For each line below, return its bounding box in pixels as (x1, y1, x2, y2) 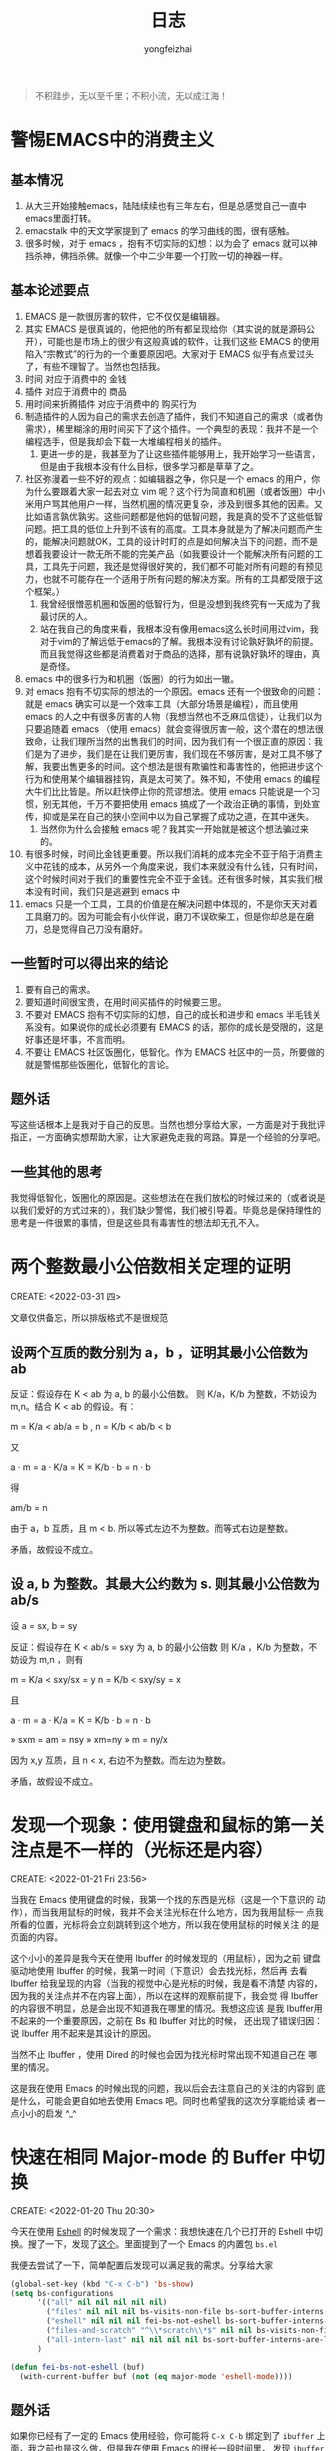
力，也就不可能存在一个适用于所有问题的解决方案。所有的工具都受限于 (24, 572, 315, 585)
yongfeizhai (143, 42, 193, 55)
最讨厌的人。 (39, 610, 93, 622)
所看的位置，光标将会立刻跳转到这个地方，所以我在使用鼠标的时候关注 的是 (10, 1918, 320, 1930)
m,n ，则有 (38, 1653, 84, 1665)
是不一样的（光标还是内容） (45, 1839, 274, 1861)
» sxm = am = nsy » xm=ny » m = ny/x (10, 1733, 168, 1745)
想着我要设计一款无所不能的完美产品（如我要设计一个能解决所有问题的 (24, 547, 315, 560)
